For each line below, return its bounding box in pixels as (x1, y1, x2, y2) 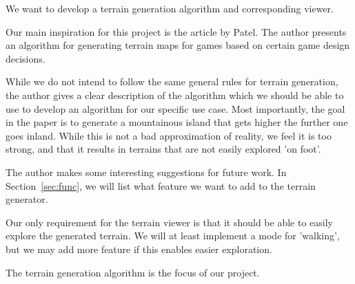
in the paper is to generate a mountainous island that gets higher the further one (6, 115, 348, 129)
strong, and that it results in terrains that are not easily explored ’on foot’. (6, 142, 321, 156)
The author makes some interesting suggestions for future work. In (6, 164, 287, 179)
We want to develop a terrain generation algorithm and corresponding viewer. (6, 1, 334, 15)
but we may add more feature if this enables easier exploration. (6, 241, 272, 256)
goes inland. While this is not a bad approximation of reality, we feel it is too (6, 128, 332, 142)
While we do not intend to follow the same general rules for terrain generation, (6, 74, 338, 89)
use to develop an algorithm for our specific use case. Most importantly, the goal (6, 101, 345, 116)
